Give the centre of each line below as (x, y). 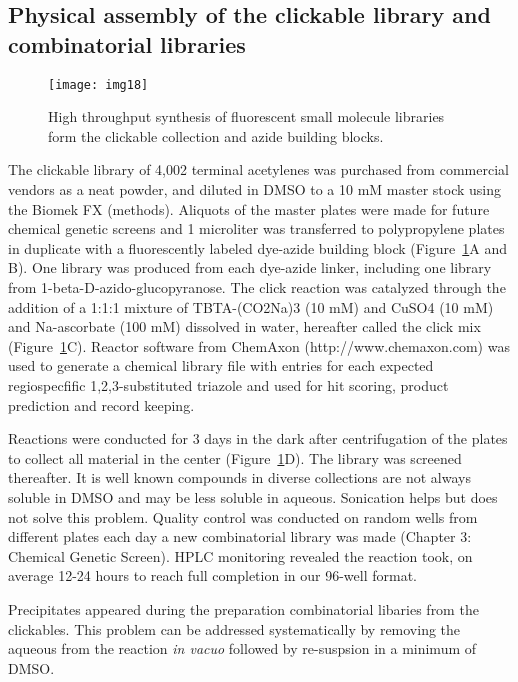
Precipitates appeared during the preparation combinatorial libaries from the (243, 608)
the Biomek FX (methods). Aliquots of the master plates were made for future (249, 208)
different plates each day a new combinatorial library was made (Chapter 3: (240, 536)
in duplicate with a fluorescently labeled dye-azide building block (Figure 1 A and (257, 247)
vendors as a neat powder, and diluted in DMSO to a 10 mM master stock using (255, 189)
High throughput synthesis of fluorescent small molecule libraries (246, 116)
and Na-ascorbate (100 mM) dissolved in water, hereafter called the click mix (244, 326)
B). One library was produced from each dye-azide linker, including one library (250, 267)
